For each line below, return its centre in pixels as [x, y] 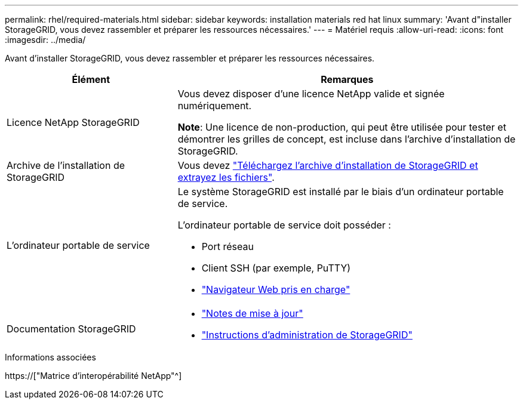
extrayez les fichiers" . [226, 177]
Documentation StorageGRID [71, 329]
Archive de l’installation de [66, 165]
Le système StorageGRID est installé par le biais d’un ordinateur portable [341, 192]
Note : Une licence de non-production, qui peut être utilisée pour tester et [342, 127]
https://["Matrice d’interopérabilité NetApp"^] [93, 376]
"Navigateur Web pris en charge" [276, 289]
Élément [91, 79]
